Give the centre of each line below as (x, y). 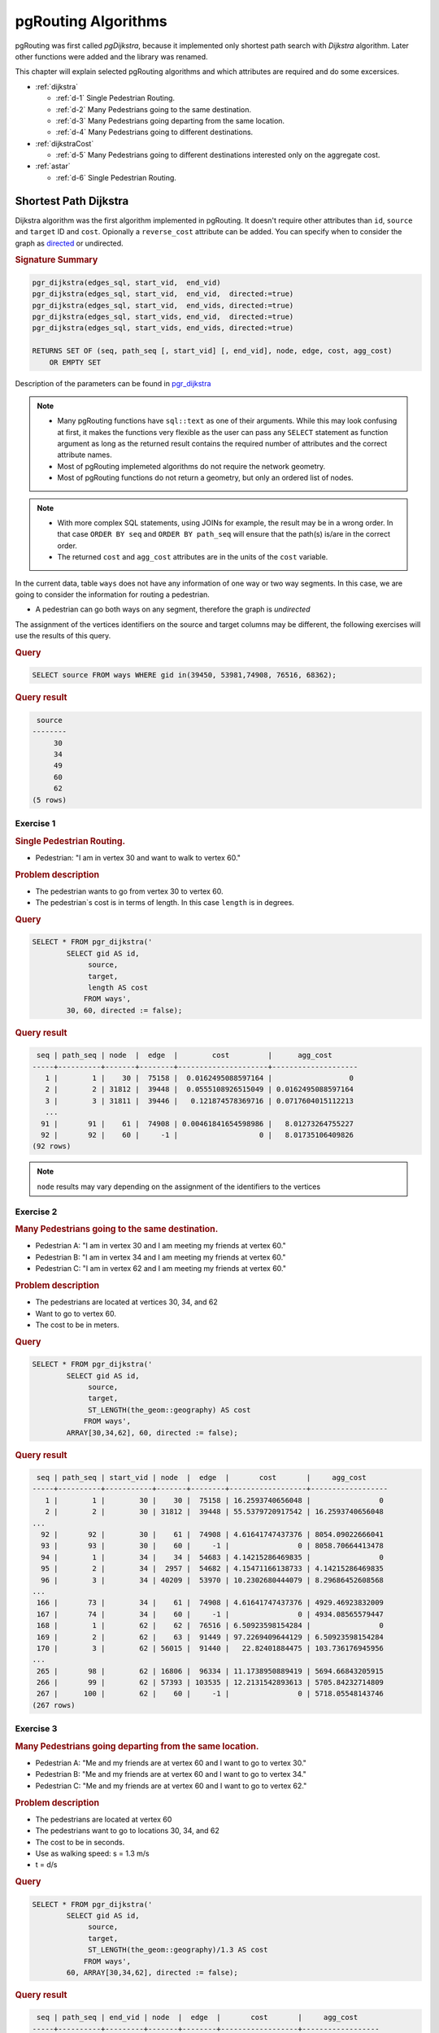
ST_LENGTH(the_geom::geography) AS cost (170, 1410)
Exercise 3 (36, 1729)
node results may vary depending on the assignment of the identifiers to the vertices (179, 1186)
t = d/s (46, 1865)
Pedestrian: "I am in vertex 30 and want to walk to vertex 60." (138, 857)
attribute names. (85, 455)
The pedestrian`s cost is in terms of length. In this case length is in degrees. (165, 903)
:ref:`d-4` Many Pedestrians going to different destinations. (154, 132)
